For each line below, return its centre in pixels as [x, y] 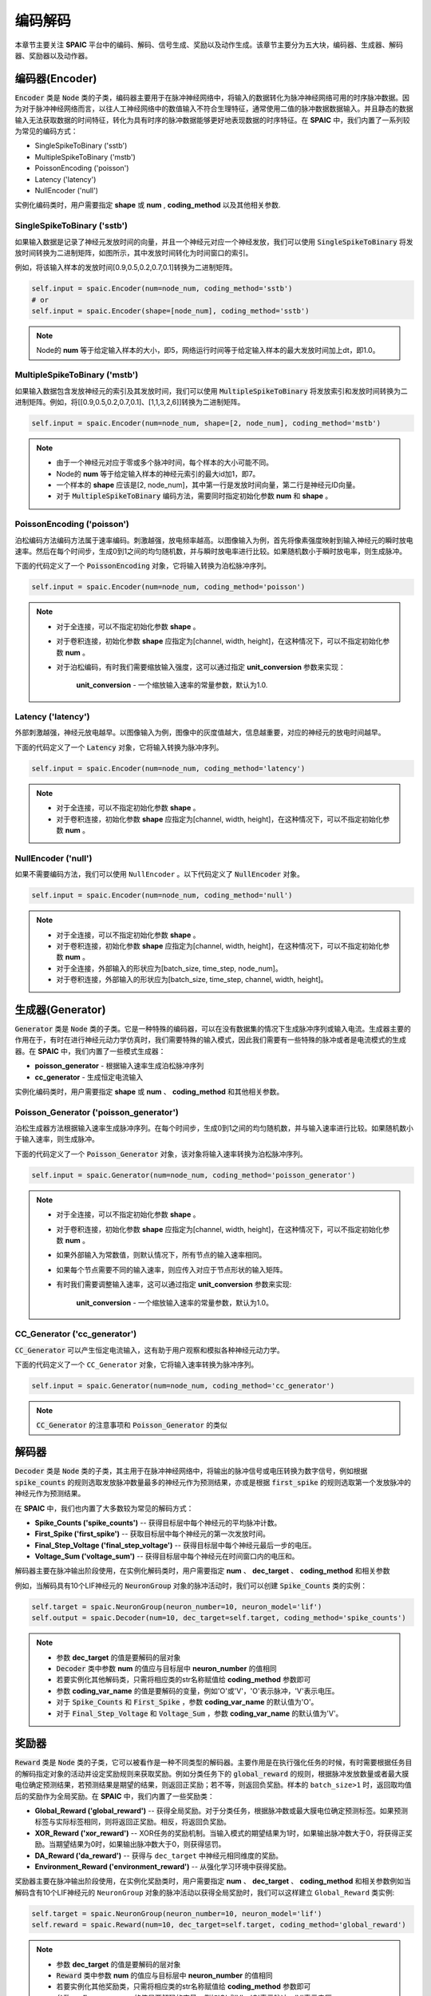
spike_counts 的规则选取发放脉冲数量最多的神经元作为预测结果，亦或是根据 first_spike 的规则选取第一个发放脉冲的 [213, 1482]
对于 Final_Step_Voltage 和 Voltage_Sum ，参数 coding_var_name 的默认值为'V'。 [200, 1713]
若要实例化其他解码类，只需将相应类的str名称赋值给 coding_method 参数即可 [184, 1680]
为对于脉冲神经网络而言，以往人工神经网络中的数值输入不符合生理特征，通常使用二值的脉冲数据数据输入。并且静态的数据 [214, 109]
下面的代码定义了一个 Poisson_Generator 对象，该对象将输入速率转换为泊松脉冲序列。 [161, 1154]
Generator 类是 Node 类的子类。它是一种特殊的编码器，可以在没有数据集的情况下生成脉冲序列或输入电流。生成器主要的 [213, 1028]
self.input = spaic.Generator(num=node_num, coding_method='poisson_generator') [194, 1175]
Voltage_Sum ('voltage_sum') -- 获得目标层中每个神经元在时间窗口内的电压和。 [167, 1556]
